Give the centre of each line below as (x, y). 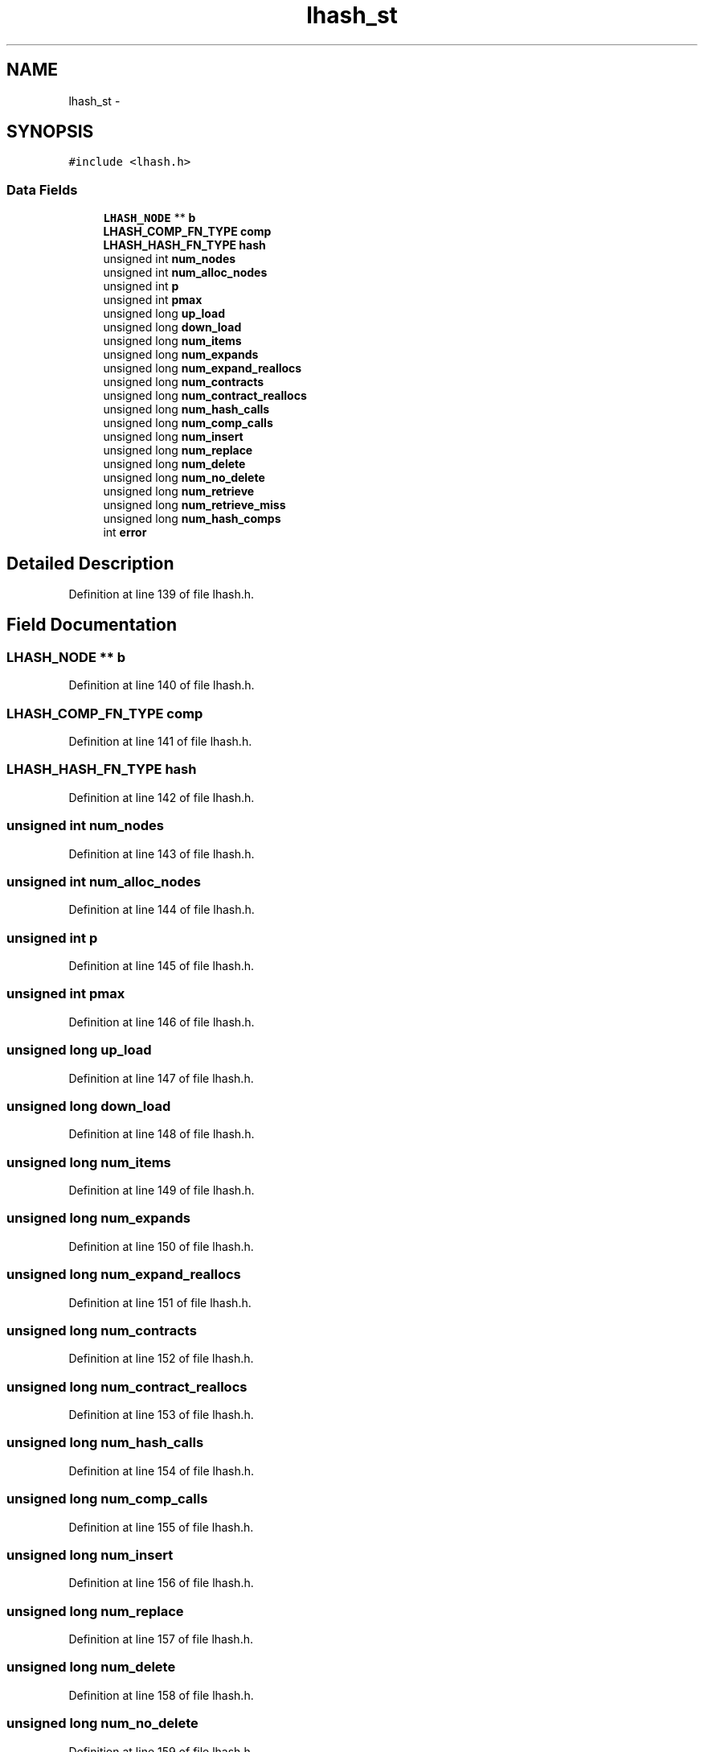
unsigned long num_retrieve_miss (194, 505)
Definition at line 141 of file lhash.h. (160, 741)
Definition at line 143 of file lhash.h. (162, 853)
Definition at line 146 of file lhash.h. (162, 1022)
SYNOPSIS (50, 132)
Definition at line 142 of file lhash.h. (162, 797)
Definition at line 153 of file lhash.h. (161, 1415)
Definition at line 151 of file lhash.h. (160, 1302)
